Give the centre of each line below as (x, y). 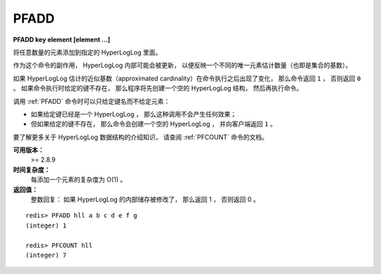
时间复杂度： (32, 169)
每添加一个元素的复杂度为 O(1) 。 (79, 179)
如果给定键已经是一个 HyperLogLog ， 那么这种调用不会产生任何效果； (134, 114)
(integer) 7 (46, 255)
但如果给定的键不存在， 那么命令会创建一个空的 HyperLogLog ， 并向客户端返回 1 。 (153, 124)
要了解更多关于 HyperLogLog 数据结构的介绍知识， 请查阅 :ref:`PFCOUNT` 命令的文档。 (140, 137)
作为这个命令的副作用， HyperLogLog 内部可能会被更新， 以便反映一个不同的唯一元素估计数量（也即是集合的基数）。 (182, 65)
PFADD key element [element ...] (62, 40)
